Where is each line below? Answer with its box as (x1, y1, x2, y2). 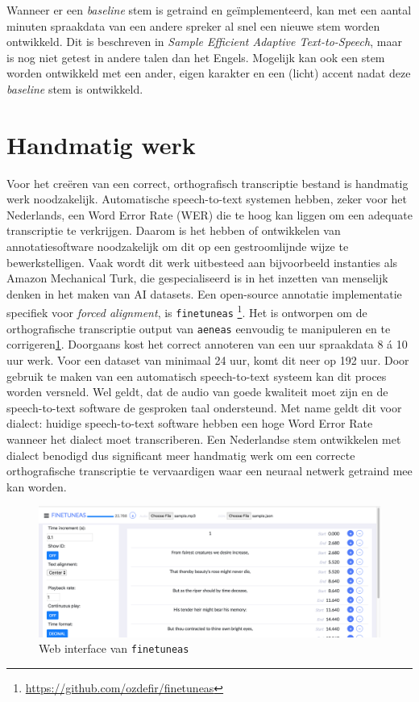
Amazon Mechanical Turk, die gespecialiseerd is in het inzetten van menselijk (6, 270, 388, 286)
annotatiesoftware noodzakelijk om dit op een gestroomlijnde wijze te (6, 238, 349, 255)
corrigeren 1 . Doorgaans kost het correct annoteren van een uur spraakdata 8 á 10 (6, 336, 408, 353)
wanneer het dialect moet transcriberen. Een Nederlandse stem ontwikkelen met (6, 430, 401, 447)
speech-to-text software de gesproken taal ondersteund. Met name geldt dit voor (6, 399, 402, 416)
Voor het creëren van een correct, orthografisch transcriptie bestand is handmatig (6, 174, 409, 191)
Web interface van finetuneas (39, 640, 189, 657)
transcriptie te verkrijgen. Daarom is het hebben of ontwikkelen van (6, 222, 341, 239)
